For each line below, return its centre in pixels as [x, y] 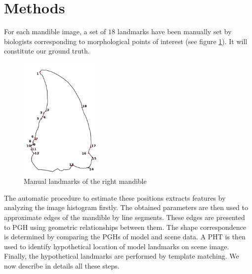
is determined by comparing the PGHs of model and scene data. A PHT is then [125, 237]
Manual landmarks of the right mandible [85, 181]
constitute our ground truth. [47, 51]
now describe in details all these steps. [62, 265]
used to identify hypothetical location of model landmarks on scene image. [117, 246]
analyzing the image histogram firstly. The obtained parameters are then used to [126, 207]
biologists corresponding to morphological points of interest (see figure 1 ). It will [126, 41]
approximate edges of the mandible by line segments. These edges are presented [125, 217]
